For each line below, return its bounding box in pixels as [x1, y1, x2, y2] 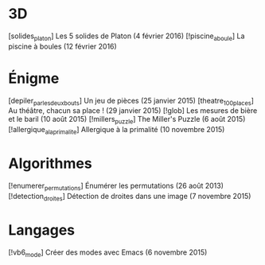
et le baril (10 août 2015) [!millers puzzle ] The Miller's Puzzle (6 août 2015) [8, 115, 246, 126]
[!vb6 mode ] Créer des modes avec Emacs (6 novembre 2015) [8, 247, 208, 259]
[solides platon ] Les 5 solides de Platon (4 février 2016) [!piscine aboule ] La [8, 31, 245, 42]
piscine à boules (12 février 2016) [8, 41, 117, 51]
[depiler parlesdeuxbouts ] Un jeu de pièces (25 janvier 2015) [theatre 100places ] [8, 95, 255, 107]
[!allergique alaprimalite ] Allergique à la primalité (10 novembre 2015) [8, 125, 225, 136]
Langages [8, 220, 76, 239]
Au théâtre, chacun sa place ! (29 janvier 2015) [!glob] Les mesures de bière [8, 106, 258, 115]
